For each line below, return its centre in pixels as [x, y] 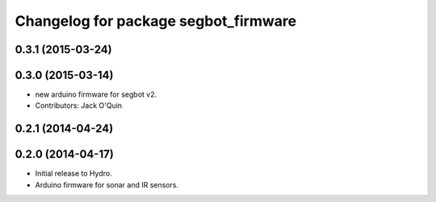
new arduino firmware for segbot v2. [96, 95]
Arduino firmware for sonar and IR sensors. [107, 184]
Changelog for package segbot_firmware [156, 21]
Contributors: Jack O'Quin [79, 105]
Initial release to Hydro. [73, 174]
